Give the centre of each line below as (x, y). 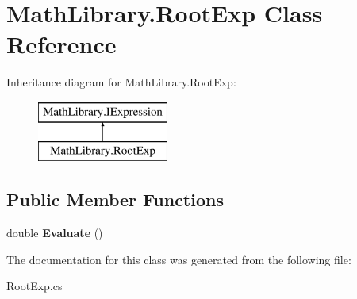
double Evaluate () (55, 233)
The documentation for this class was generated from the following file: (179, 259)
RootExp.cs (35, 286)
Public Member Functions (115, 199)
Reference (61, 44)
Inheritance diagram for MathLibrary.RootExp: (121, 82)
